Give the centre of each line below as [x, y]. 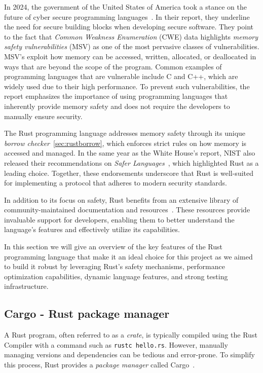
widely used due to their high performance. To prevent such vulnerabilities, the [127, 86]
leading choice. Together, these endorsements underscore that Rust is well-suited [129, 173]
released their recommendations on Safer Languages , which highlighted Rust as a [131, 162]
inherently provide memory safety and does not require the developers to [117, 106]
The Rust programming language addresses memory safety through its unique [125, 133]
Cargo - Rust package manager [87, 313]
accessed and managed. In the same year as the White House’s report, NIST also [130, 153]
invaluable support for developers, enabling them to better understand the [119, 219]
